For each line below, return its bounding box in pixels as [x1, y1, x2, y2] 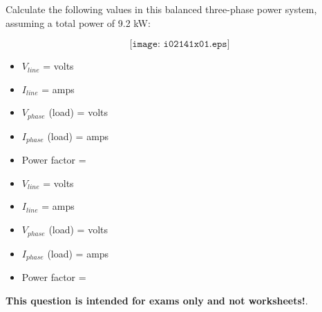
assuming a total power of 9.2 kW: [6, 15, 151, 30]
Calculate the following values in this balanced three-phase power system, [6, 2, 317, 16]
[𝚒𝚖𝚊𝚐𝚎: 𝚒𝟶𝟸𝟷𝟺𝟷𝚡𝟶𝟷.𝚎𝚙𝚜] [129, 39, 230, 50]
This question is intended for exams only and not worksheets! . [6, 293, 308, 307]
